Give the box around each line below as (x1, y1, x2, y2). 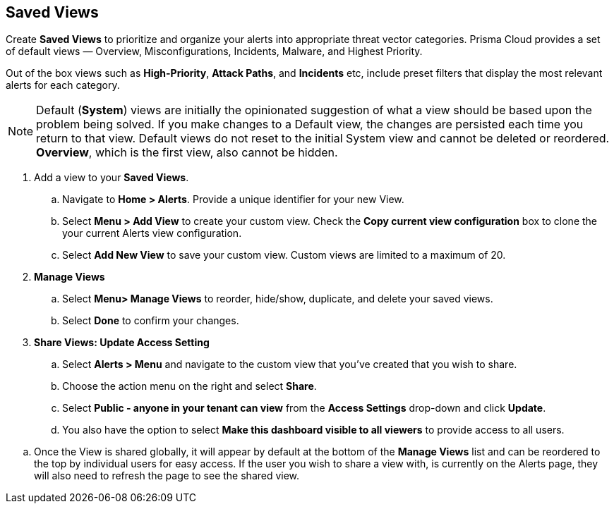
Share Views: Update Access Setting (34, 336, 210, 349)
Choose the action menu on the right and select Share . (62, 380, 317, 393)
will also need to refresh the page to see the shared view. (34, 470, 300, 482)
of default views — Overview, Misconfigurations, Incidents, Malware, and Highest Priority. (6, 45, 423, 58)
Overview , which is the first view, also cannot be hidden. (36, 145, 338, 160)
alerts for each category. (6, 79, 120, 92)
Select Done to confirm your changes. (62, 314, 239, 327)
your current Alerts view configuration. (62, 227, 242, 240)
